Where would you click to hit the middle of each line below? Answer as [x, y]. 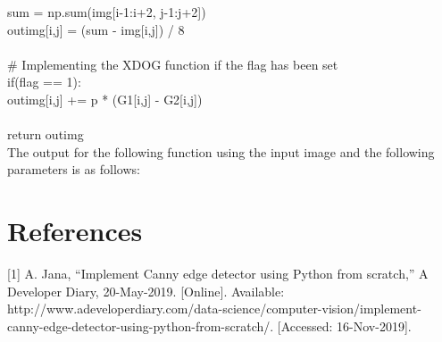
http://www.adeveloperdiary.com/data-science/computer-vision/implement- [214, 309]
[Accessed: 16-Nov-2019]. [344, 325]
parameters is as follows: [74, 169]
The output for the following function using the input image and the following [221, 151]
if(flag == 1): [44, 82]
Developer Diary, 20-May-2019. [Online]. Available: [146, 291]
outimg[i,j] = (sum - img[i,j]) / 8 [96, 29]
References [75, 231]
